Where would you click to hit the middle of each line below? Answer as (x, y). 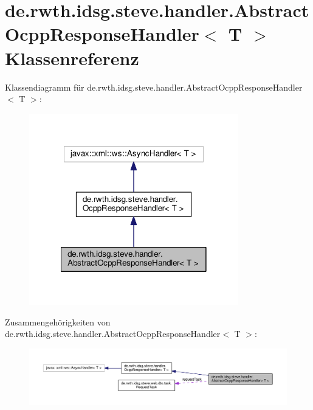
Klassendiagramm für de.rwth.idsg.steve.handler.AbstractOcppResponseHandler (154, 87)
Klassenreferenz (72, 57)
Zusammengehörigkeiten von (58, 321)
